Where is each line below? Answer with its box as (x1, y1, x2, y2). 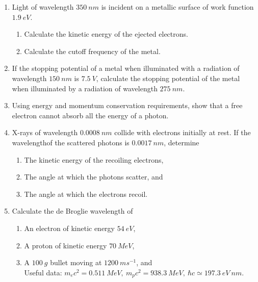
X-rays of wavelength (12, 127, 78, 138)
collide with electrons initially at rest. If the (114, 127, 251, 138)
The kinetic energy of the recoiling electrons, (24, 154, 164, 165)
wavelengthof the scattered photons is (12, 137, 130, 147)
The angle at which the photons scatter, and (24, 171, 163, 182)
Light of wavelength (12, 2, 74, 12)
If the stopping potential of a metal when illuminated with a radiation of (12, 63, 240, 73)
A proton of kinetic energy (24, 240, 107, 250)
